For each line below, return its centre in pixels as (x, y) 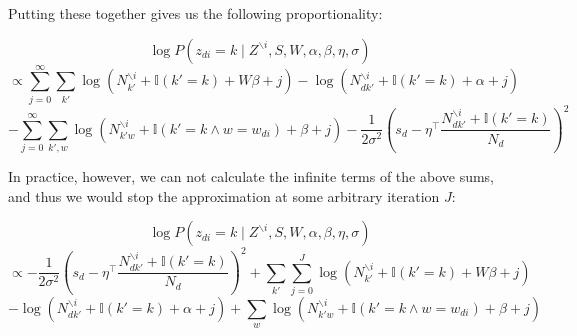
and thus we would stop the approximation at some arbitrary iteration (224, 195)
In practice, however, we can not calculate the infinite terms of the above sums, (251, 176)
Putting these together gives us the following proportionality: (195, 13)
